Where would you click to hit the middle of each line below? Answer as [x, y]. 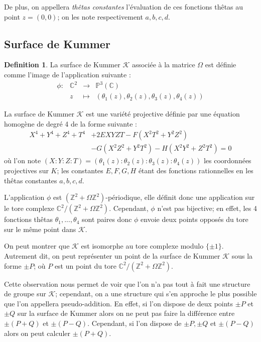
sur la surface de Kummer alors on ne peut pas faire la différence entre [126, 313]
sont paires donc [107, 219]
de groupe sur [25, 294]
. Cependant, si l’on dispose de [135, 323]
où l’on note [23, 160]
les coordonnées [227, 160]
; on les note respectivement [100, 16]
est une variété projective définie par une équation [163, 114]
